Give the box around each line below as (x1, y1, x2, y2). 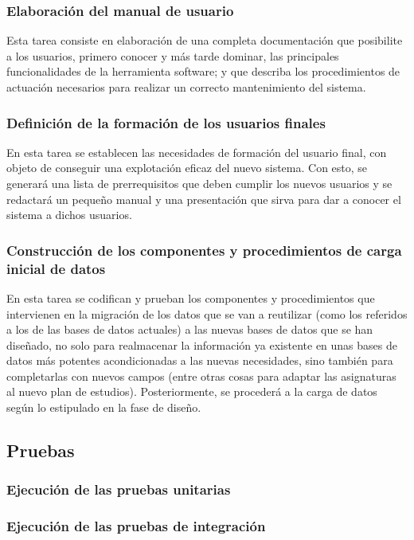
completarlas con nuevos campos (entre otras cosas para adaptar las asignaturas (6, 367, 396, 384)
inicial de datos (6, 258, 106, 278)
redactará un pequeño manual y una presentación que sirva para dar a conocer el (6, 190, 401, 207)
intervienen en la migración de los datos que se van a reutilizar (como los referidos (6, 305, 408, 322)
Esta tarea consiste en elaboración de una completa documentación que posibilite (6, 32, 403, 49)
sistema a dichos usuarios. (6, 206, 132, 223)
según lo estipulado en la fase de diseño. (6, 399, 201, 416)
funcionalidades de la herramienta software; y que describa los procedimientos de (6, 63, 400, 80)
